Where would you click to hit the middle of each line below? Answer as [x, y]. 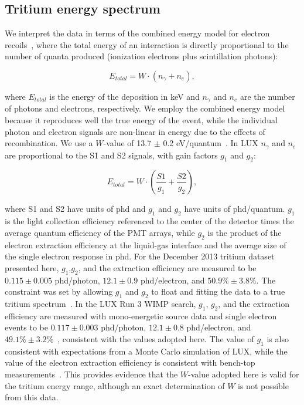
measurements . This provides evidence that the [91, 374]
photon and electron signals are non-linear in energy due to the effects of [135, 131]
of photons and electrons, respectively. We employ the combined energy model [145, 108]
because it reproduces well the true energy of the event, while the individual [141, 120]
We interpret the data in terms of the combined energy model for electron [137, 33]
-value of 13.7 [127, 143]
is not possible [263, 385]
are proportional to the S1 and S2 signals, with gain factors [111, 155]
